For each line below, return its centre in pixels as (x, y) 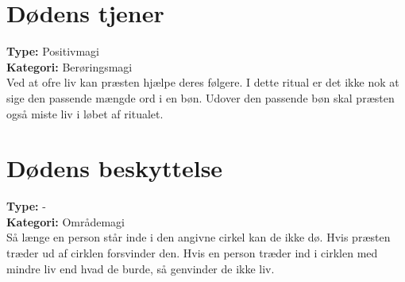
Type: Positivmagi (53, 51)
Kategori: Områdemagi (66, 221)
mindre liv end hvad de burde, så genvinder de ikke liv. (141, 268)
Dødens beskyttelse (115, 168)
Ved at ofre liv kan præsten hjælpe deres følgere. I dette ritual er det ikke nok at (203, 82)
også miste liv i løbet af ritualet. (85, 113)
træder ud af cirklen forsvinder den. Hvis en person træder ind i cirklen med (192, 253)
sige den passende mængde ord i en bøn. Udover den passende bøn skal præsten (201, 97)
